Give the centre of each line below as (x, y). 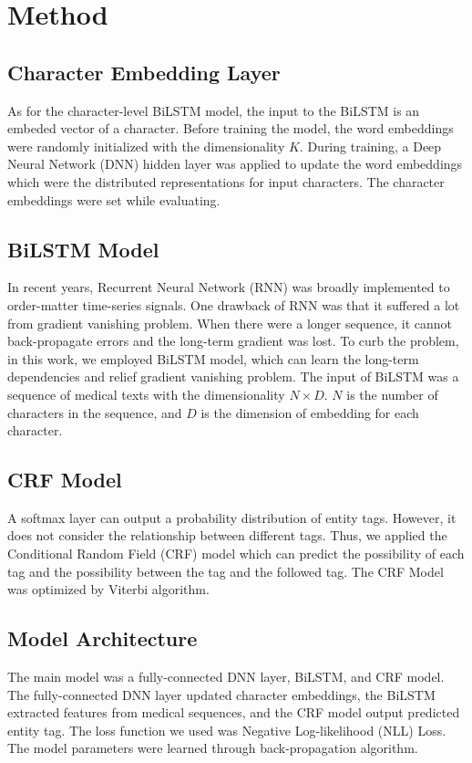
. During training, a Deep (370, 146)
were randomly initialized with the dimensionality (146, 146)
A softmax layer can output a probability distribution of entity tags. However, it (232, 517)
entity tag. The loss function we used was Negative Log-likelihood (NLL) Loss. (227, 730)
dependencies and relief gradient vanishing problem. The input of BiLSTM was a (233, 376)
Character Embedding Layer (144, 72)
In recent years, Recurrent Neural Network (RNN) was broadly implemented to (229, 287)
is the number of (392, 394)
